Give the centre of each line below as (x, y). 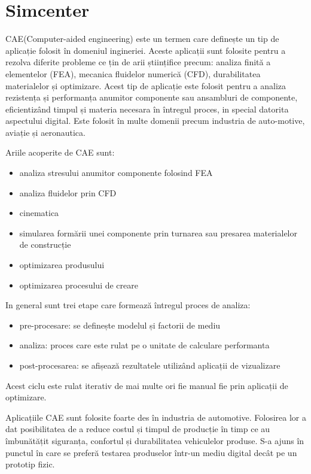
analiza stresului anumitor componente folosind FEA (116, 173)
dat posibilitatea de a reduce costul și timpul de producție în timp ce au (138, 429)
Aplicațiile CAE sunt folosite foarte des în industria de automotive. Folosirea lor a (156, 417)
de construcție (45, 244)
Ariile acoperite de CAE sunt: (60, 152)
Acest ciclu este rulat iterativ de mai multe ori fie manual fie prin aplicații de (147, 385)
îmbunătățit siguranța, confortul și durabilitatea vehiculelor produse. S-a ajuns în (155, 440)
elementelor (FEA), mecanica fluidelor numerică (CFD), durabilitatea (133, 73)
